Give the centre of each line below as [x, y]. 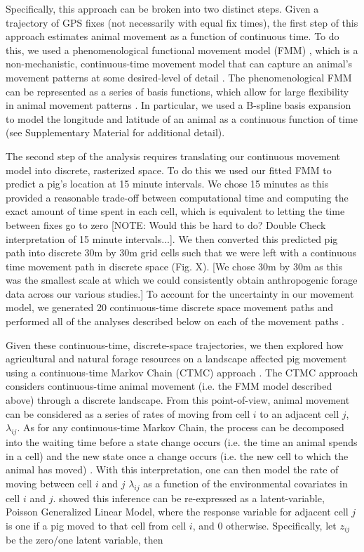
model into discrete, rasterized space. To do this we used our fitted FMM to [169, 170]
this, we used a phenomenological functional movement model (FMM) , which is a [182, 50]
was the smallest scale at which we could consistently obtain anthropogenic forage [182, 280]
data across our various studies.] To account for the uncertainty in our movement [180, 293]
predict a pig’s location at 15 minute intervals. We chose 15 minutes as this [167, 184]
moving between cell [49, 483]
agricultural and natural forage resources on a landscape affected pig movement [176, 359]
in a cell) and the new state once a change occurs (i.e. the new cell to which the [177, 455]
